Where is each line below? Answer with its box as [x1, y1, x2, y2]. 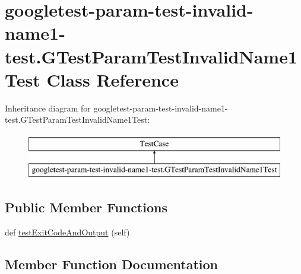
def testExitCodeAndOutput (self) [5, 226, 130, 238]
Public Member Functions [5, 198, 167, 216]
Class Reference [46, 67, 179, 91]
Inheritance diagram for [5, 101, 91, 114]
